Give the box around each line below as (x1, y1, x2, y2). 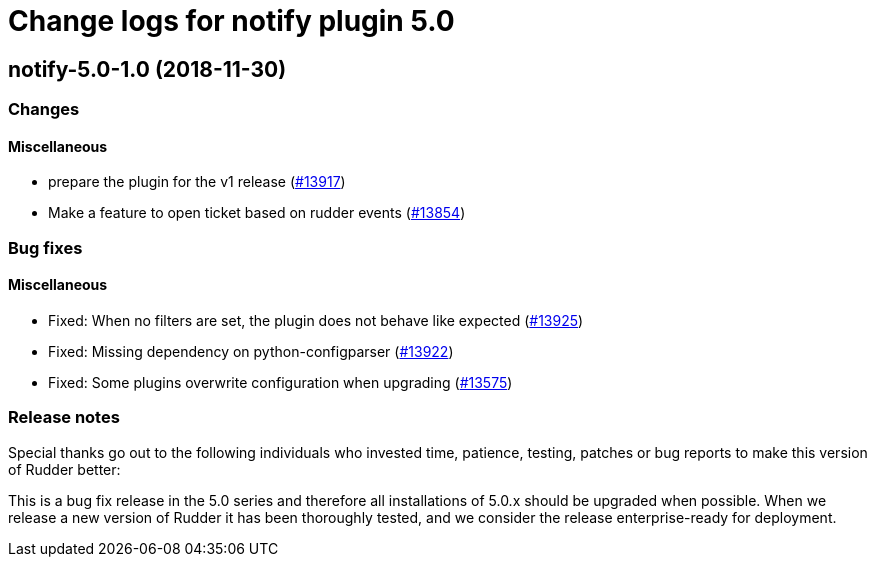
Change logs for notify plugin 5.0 (8, 4, 455, 38)
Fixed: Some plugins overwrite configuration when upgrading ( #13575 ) (48, 373, 513, 391)
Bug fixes (8, 237, 83, 258)
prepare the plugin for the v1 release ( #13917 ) (48, 173, 346, 191)
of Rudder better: (8, 460, 121, 478)
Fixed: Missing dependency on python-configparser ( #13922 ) (48, 342, 454, 360)
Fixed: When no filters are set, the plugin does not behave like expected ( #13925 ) (48, 311, 584, 329)
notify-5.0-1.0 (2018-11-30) (8, 56, 287, 82)
